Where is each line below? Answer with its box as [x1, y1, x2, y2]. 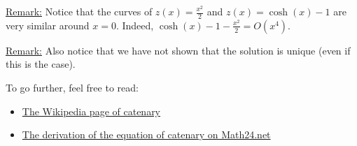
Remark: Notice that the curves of [6, 4, 153, 18]
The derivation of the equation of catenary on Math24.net [22, 127, 271, 142]
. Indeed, [115, 17, 154, 32]
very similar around [6, 17, 90, 32]
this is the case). [6, 57, 76, 71]
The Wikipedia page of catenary [22, 103, 161, 118]
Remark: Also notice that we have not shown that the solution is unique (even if [6, 43, 351, 57]
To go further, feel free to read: [6, 80, 139, 95]
